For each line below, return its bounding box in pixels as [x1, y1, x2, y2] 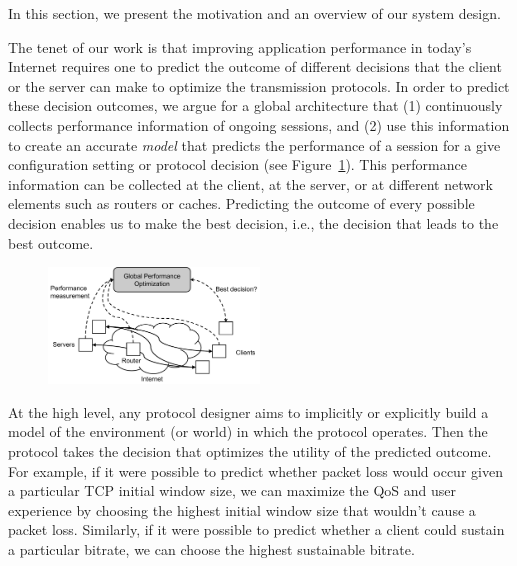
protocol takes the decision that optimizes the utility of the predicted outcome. [8, 441, 492, 462]
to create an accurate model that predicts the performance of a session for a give [8, 134, 501, 155]
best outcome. [8, 232, 94, 253]
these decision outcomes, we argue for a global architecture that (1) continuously [8, 95, 503, 116]
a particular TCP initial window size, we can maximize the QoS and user [8, 480, 457, 501]
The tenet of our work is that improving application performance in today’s [8, 36, 472, 57]
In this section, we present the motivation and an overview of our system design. [8, 3, 501, 23]
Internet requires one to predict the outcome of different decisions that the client [8, 56, 502, 77]
